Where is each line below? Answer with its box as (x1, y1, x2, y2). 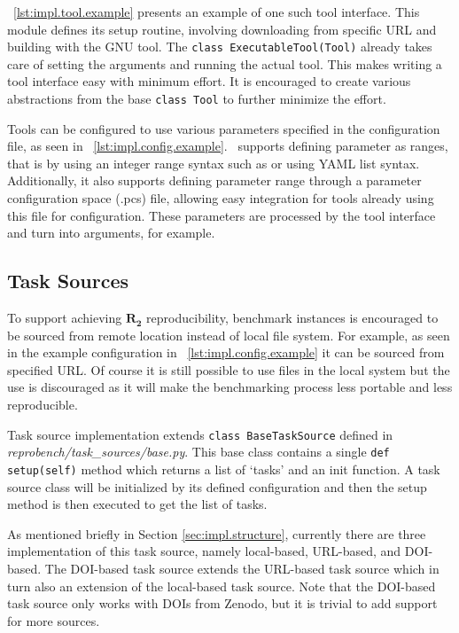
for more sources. (7, 611, 100, 629)
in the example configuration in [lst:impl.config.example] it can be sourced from (7, 343, 445, 362)
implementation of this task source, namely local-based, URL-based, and (7, 542, 401, 560)
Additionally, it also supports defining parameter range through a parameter (7, 171, 422, 190)
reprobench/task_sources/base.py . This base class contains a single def (7, 442, 390, 461)
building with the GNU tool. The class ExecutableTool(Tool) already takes (7, 37, 432, 56)
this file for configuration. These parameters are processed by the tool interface (7, 206, 436, 224)
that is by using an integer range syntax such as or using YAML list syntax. (7, 153, 420, 172)
